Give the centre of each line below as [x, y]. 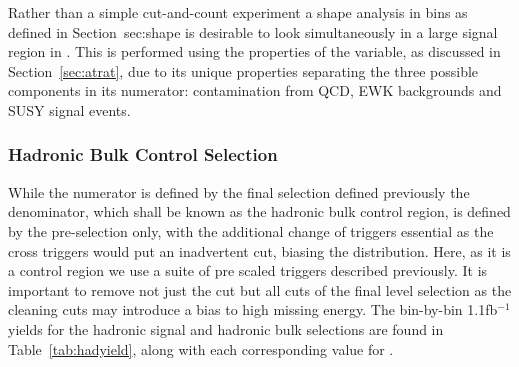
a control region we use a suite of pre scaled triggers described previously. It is [248, 270]
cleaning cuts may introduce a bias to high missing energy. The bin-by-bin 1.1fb [253, 309]
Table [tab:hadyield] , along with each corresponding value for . [201, 348]
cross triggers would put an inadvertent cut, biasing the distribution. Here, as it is [259, 250]
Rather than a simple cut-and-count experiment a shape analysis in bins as [238, 12]
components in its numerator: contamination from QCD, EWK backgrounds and [255, 90]
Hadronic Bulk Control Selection [143, 154]
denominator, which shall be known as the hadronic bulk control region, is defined [259, 211]
